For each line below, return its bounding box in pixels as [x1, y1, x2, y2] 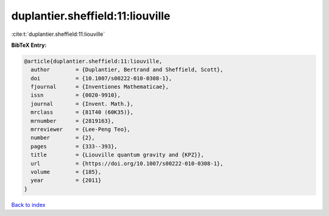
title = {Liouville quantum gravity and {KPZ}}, [30, 152, 204, 158]
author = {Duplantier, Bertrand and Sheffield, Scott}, [30, 66, 224, 73]
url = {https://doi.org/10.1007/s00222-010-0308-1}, [30, 160, 224, 167]
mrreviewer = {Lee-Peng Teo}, [30, 126, 130, 133]
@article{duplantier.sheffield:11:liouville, [24, 58, 163, 64]
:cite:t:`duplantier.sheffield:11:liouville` [11, 30, 105, 38]
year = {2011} [30, 177, 102, 184]
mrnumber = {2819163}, [30, 117, 115, 124]
